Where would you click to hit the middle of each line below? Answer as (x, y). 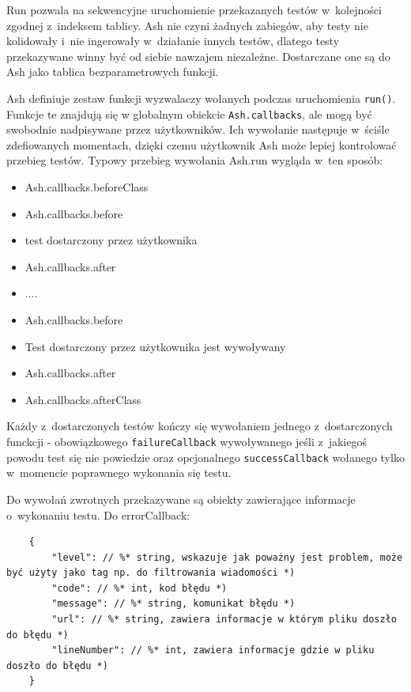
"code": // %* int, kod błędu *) (140, 588)
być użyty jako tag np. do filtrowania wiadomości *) (151, 573)
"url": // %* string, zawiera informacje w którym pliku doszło (224, 620)
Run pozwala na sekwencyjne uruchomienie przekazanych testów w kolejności (194, 9)
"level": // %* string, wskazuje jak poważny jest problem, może (227, 557)
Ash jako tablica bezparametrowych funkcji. (113, 72)
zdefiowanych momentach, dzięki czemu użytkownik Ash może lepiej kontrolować (202, 144)
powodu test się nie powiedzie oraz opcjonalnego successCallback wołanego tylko (205, 457)
